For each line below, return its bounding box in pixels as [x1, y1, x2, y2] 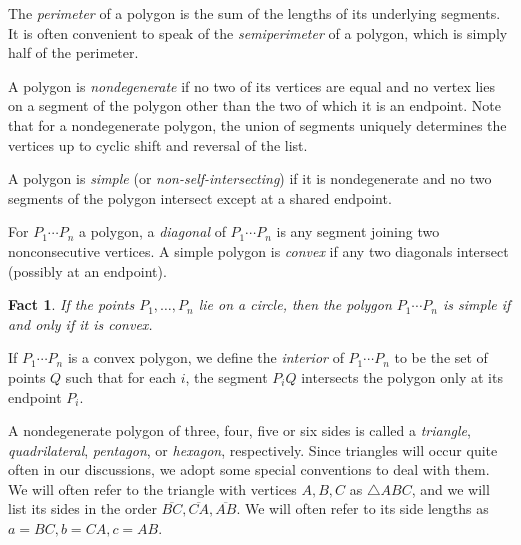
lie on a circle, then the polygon [198, 294, 392, 315]
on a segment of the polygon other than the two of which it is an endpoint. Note [8, 95, 501, 116]
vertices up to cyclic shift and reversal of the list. [8, 134, 308, 155]
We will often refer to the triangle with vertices [8, 478, 297, 499]
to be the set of [394, 347, 488, 368]
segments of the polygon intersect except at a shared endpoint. [8, 187, 392, 208]
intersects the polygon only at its [301, 366, 503, 387]
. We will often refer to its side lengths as [236, 498, 489, 519]
